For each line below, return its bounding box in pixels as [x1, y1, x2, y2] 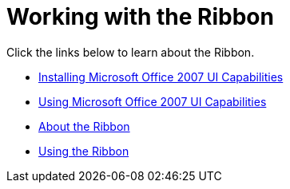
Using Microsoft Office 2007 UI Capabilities [38, 94, 267, 108]
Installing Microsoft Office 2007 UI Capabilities [38, 69, 284, 84]
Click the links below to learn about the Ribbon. [6, 45, 255, 59]
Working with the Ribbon [6, 3, 274, 30]
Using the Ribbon [38, 144, 129, 158]
